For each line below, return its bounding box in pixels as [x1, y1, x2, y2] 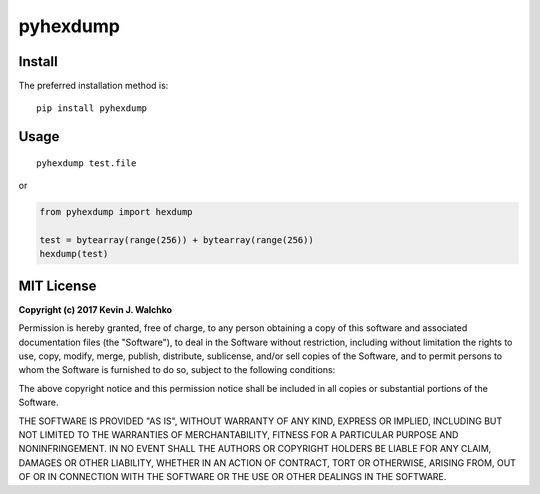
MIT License [18, 277, 97, 294]
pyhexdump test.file [36, 157, 137, 169]
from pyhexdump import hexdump [39, 206, 194, 218]
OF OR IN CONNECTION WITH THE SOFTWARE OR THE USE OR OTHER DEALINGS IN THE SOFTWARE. [18, 471, 447, 483]
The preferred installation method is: [18, 80, 169, 92]
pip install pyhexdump [36, 103, 148, 114]
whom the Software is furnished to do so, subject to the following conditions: [18, 364, 336, 376]
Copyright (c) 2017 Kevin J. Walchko [18, 303, 173, 315]
